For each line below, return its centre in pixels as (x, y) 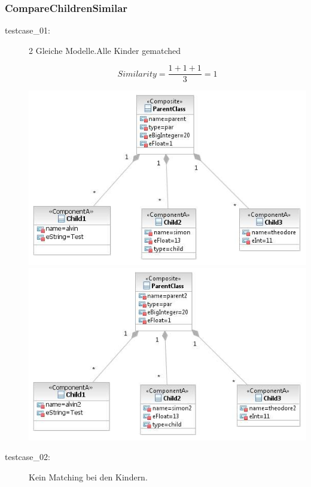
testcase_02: (28, 457)
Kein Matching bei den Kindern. (88, 477)
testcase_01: (28, 30)
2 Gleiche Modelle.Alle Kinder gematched (105, 50)
